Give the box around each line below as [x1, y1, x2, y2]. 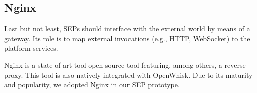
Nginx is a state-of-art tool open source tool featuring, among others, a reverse [4, 59, 246, 70]
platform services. [4, 43, 58, 53]
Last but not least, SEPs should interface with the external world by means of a [4, 23, 250, 34]
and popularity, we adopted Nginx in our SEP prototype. [4, 79, 180, 90]
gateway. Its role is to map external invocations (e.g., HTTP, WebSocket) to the [4, 33, 250, 43]
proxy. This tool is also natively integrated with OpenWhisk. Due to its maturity [4, 69, 253, 80]
